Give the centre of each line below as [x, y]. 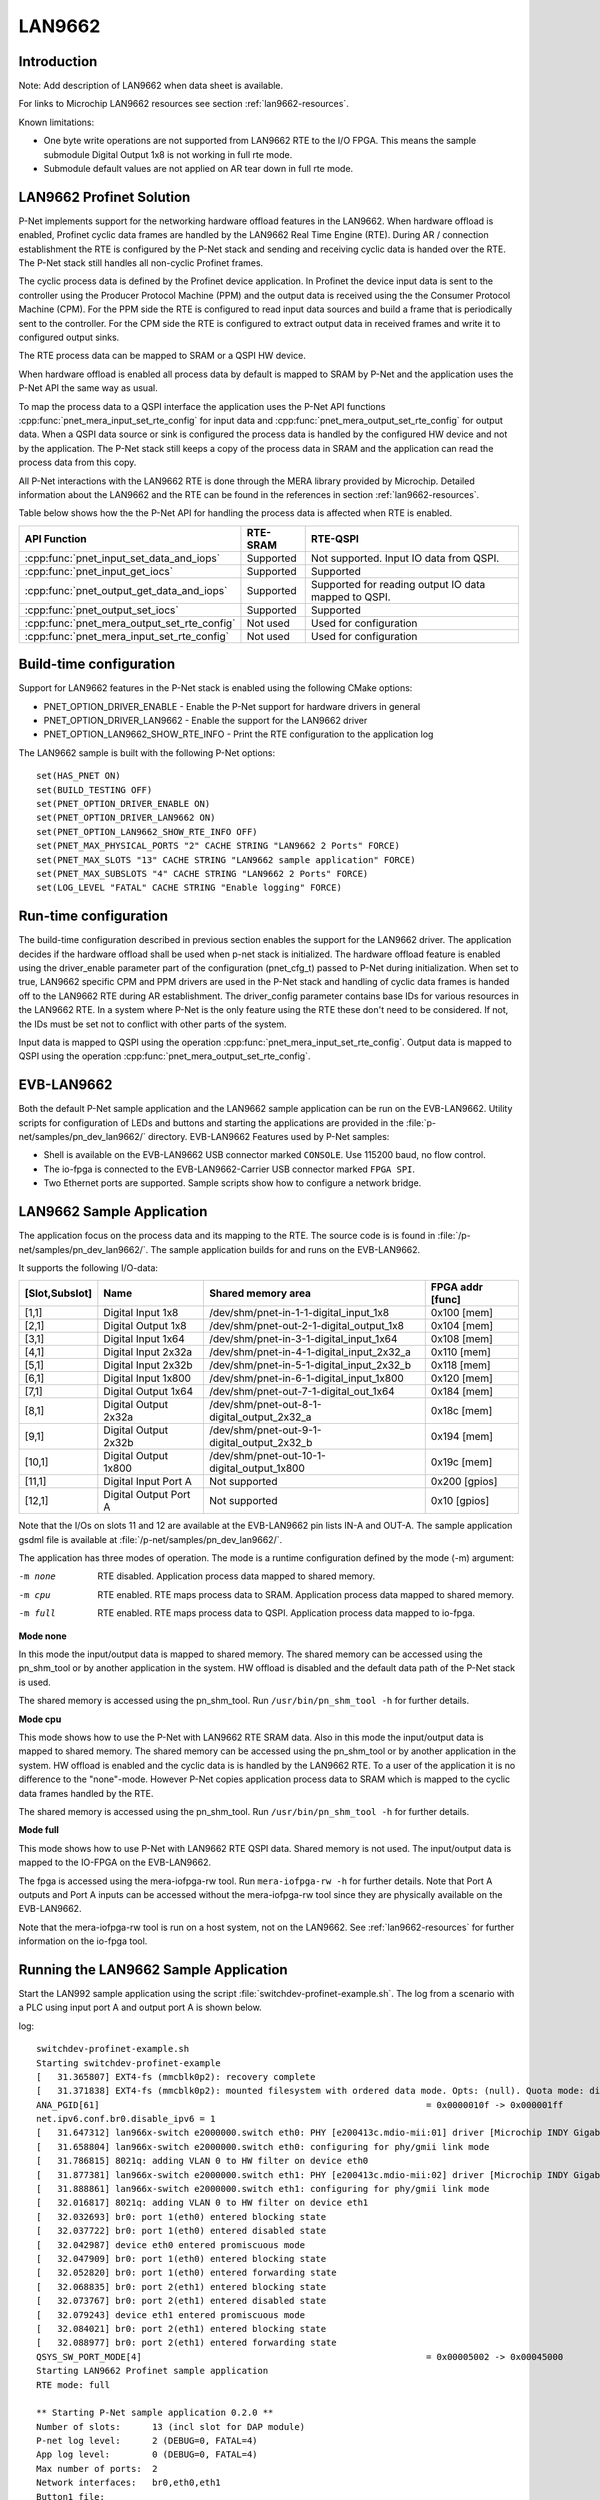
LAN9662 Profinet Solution [104, 196]
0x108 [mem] [462, 1339]
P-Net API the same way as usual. [88, 388]
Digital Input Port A [147, 1482]
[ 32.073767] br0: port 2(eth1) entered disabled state [181, 2301]
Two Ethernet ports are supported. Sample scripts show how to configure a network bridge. [232, 1183]
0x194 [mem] [462, 1437]
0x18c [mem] [461, 1411]
